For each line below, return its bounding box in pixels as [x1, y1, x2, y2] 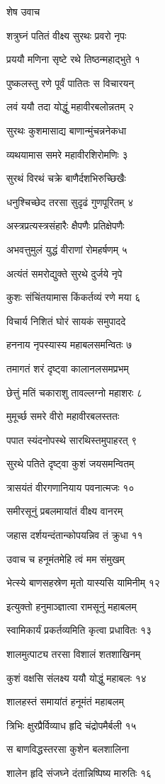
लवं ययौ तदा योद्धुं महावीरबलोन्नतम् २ [6, 99, 135, 114]
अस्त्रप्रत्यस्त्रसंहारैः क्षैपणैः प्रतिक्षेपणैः [6, 218, 125, 233]
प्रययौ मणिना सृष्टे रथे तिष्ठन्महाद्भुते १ [6, 52, 140, 67]
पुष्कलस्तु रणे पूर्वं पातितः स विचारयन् [6, 75, 135, 90]
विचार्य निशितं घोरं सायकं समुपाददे [6, 313, 126, 328]
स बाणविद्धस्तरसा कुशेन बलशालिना [6, 742, 130, 756]
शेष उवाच [6, 4, 40, 18]
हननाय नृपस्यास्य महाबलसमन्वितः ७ [6, 337, 132, 352]
